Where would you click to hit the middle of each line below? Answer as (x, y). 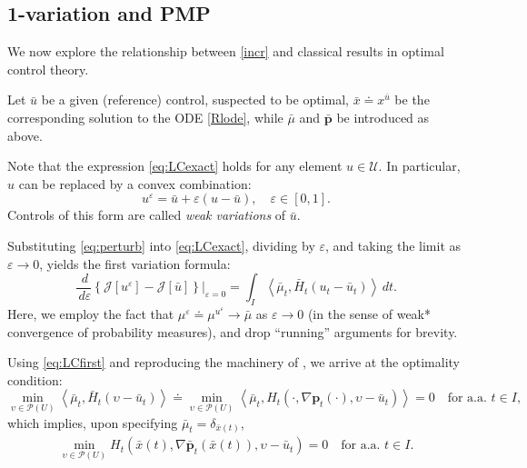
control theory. (48, 69)
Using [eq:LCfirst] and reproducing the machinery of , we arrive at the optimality (234, 362)
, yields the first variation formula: (135, 263)
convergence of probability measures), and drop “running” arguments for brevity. (233, 331)
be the (412, 100)
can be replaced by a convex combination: (135, 183)
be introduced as (383, 117)
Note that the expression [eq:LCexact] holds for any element (175, 166)
